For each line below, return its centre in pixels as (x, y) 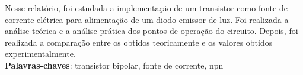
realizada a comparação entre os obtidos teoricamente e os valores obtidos (139, 42)
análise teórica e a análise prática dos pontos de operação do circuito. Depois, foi (151, 31)
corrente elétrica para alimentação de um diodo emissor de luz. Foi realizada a (147, 19)
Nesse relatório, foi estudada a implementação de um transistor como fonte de (146, 8)
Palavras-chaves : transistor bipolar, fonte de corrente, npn (114, 65)
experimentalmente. (40, 54)
